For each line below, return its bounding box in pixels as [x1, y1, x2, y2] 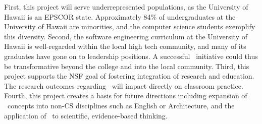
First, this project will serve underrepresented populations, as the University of [4, 2, 248, 12]
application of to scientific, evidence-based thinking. [4, 110, 168, 120]
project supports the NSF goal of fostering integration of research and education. [4, 71, 254, 81]
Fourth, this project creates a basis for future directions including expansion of [4, 90, 247, 101]
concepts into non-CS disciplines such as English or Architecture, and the [7, 100, 235, 110]
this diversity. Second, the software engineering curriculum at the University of [4, 31, 248, 41]
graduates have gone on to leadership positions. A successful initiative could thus [4, 50, 258, 61]
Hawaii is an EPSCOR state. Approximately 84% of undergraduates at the [4, 11, 236, 22]
